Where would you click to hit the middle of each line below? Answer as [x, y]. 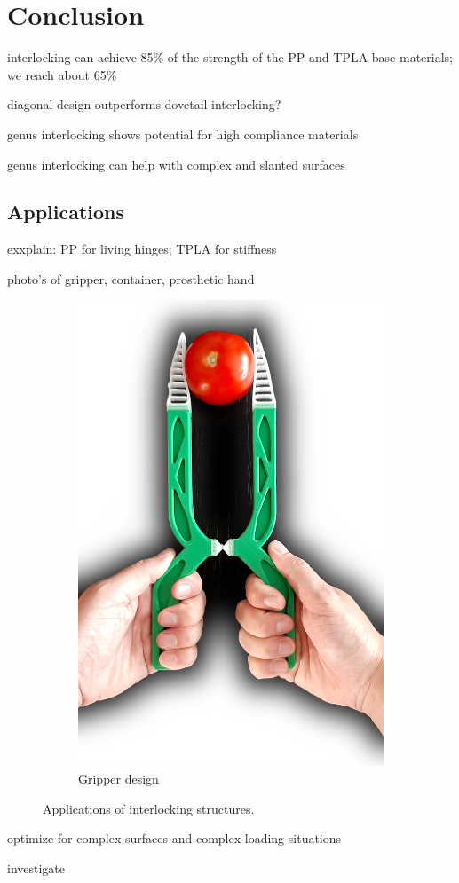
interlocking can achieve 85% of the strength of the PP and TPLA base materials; [230, 57]
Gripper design [119, 779]
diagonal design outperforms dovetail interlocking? [144, 104]
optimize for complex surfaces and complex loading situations [174, 838]
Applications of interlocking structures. [149, 808]
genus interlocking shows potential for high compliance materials [183, 134]
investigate [36, 867]
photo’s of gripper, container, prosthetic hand [131, 278]
